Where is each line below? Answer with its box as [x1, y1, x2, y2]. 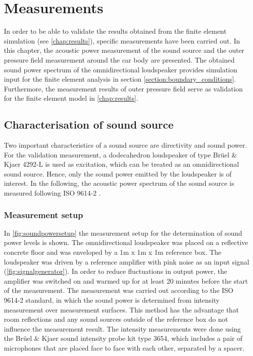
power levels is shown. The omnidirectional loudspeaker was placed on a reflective [4, 237, 248, 247]
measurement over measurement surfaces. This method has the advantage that [4, 304, 239, 314]
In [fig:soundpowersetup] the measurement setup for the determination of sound [4, 227, 242, 238]
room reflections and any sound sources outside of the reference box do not [4, 314, 228, 324]
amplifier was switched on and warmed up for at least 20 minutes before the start [4, 275, 248, 286]
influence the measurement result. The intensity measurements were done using [4, 323, 241, 334]
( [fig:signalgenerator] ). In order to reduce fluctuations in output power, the [4, 266, 228, 276]
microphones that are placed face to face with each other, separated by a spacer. [4, 342, 245, 353]
